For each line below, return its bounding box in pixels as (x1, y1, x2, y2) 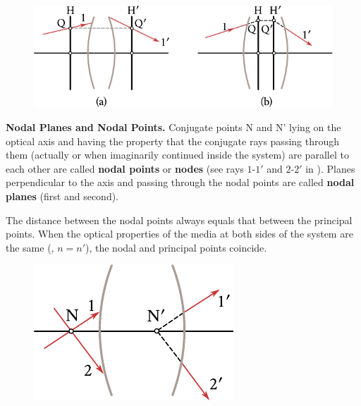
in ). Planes (305, 161, 355, 176)
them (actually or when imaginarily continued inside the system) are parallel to (6, 147, 349, 162)
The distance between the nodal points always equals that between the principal (6, 212, 353, 227)
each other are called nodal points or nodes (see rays (6, 161, 244, 176)
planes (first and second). (6, 189, 119, 204)
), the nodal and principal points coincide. (85, 240, 267, 254)
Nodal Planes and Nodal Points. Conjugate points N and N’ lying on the (6, 120, 341, 135)
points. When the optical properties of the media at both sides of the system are (6, 226, 353, 241)
